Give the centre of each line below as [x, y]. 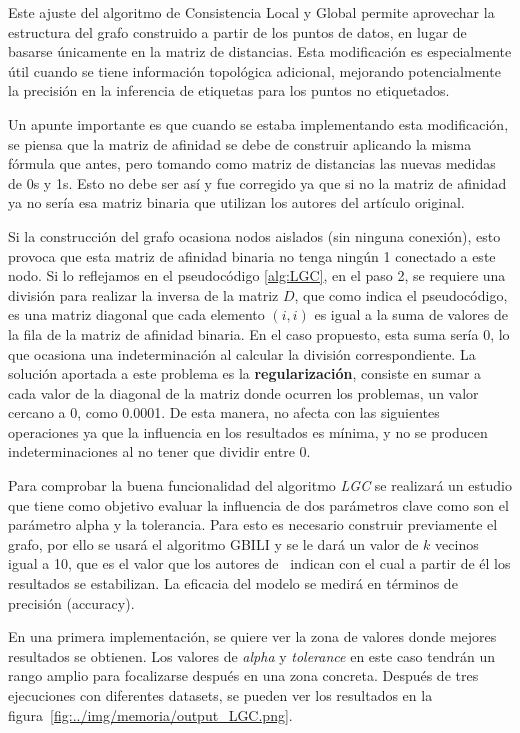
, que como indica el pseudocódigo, [401, 294]
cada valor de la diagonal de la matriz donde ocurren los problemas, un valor [243, 392]
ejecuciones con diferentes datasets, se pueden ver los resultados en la [220, 695]
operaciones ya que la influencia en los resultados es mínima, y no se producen [248, 431]
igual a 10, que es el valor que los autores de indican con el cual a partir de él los [259, 563]
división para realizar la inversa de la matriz [143, 294]
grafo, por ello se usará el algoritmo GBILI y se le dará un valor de [213, 543]
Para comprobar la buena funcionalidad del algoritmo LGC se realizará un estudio [260, 485]
